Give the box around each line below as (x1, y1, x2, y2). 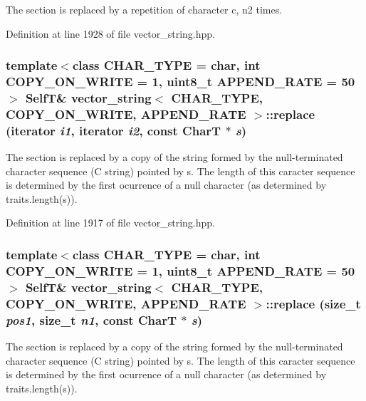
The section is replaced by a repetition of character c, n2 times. (6, 2, 283, 16)
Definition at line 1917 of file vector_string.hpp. (6, 215, 215, 230)
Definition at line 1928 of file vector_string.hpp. (6, 26, 215, 41)
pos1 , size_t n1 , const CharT (6, 311, 177, 328)
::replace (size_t (266, 294, 361, 312)
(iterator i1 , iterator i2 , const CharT (6, 121, 221, 139)
